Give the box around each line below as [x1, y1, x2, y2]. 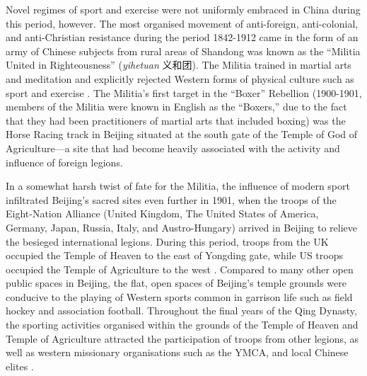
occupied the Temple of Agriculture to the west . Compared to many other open [6, 261, 354, 276]
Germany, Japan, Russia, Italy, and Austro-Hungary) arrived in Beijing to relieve [6, 220, 358, 234]
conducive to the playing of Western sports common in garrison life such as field [6, 289, 353, 304]
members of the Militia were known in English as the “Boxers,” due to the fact [6, 99, 347, 114]
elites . [6, 358, 34, 373]
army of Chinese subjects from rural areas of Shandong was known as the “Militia [6, 43, 361, 58]
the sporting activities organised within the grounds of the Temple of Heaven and [6, 317, 359, 332]
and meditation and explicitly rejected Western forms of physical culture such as [6, 71, 354, 86]
